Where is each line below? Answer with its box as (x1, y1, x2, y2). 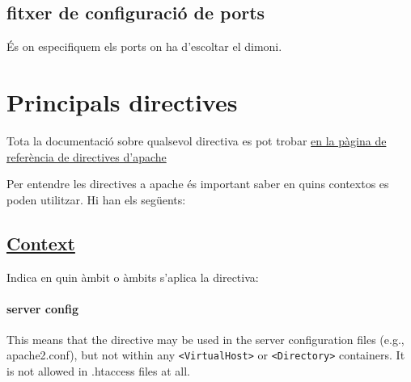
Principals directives (6, 85, 238, 118)
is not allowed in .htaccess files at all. (6, 363, 190, 380)
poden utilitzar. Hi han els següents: (6, 191, 186, 208)
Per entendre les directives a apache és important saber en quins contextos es (6, 175, 389, 192)
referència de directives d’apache (6, 148, 167, 165)
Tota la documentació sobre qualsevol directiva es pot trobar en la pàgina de (6, 132, 387, 149)
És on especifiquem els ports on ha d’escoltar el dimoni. (6, 38, 282, 55)
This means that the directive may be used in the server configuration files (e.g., (6, 330, 405, 347)
